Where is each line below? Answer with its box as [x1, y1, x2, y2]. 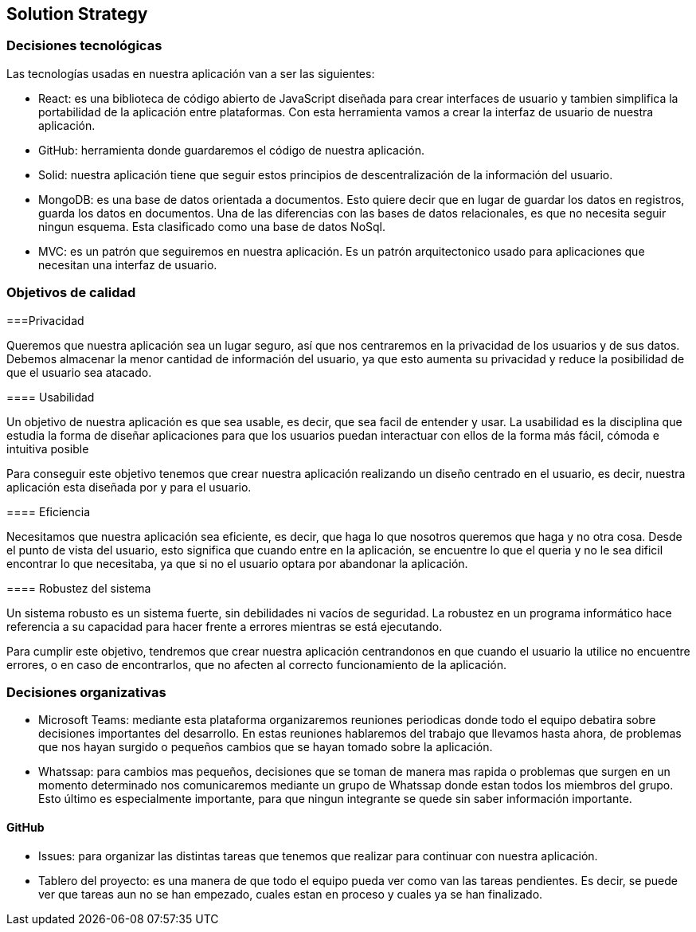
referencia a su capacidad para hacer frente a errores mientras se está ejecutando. [6, 619, 443, 633]
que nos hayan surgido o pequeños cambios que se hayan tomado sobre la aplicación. [38, 740, 493, 754]
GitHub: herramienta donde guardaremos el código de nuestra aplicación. [38, 143, 425, 157]
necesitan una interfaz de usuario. [38, 257, 217, 272]
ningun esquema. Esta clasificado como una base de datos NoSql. [38, 219, 386, 233]
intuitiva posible [6, 441, 89, 456]
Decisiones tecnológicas [6, 37, 162, 54]
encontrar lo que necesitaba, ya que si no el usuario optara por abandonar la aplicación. [6, 556, 468, 570]
